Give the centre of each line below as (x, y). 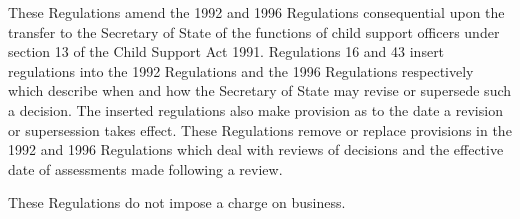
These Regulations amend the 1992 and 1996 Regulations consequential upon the (256, 12)
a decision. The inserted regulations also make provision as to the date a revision (255, 109)
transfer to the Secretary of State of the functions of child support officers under (254, 31)
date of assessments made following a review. (145, 168)
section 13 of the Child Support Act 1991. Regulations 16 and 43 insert (226, 51)
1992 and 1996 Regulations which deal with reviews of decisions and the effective (256, 149)
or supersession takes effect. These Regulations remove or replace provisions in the (260, 129)
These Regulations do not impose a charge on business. (177, 202)
